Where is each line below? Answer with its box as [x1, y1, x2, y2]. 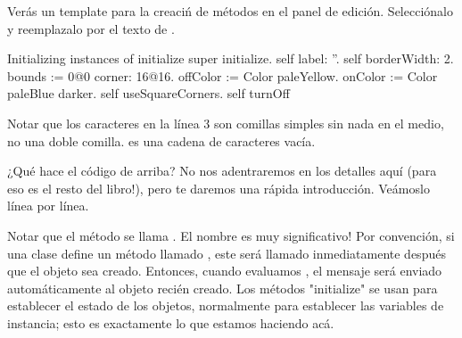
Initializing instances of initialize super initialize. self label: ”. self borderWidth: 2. [7, 49, 454, 68]
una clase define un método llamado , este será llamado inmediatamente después [7, 243, 446, 262]
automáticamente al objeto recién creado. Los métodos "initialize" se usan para [7, 278, 438, 297]
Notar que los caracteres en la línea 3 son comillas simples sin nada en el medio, [7, 113, 444, 132]
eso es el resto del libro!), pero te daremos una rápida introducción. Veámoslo [7, 178, 430, 197]
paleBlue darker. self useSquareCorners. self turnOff [7, 84, 290, 103]
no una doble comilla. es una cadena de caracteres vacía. [7, 131, 316, 150]
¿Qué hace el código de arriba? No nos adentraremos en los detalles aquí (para [7, 161, 437, 180]
